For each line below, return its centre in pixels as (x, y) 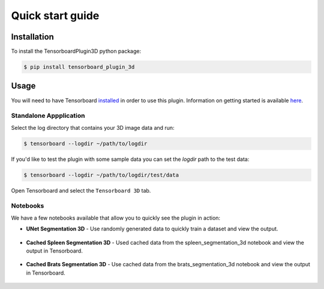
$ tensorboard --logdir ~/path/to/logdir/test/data (101, 175)
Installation (32, 37)
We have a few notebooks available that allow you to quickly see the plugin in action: (116, 218)
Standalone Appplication (48, 115)
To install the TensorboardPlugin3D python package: (76, 51)
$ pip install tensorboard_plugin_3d (79, 67)
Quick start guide (55, 16)
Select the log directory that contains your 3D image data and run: (93, 127)
